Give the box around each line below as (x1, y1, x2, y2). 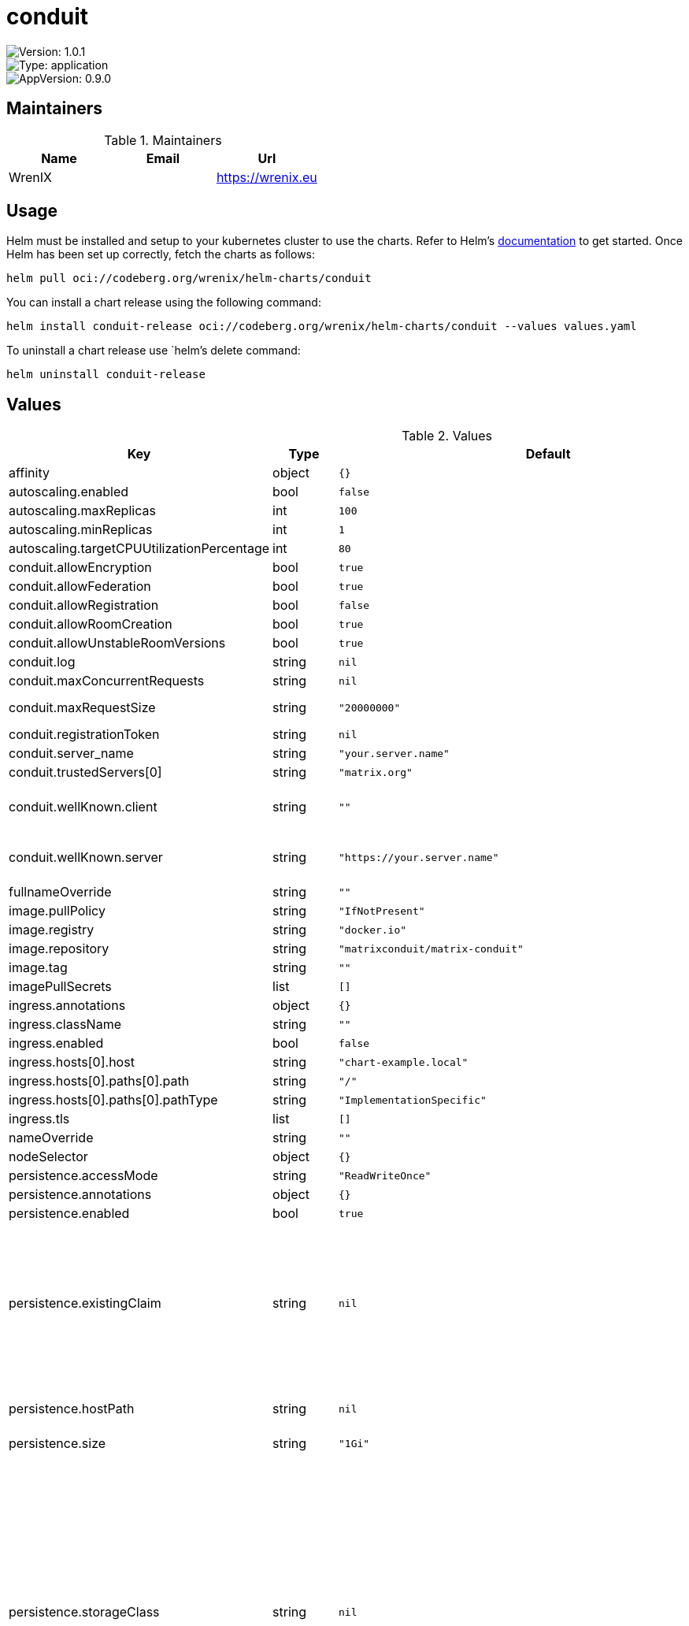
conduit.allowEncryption (9, 559, 152, 576)
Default (525, 446, 571, 462)
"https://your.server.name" (339, 851, 499, 863)
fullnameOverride (9, 884, 112, 900)
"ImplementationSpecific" (339, 1093, 487, 1106)
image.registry (9, 922, 94, 938)
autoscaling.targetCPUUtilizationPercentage (9, 540, 270, 557)
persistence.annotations (9, 1186, 152, 1203)
